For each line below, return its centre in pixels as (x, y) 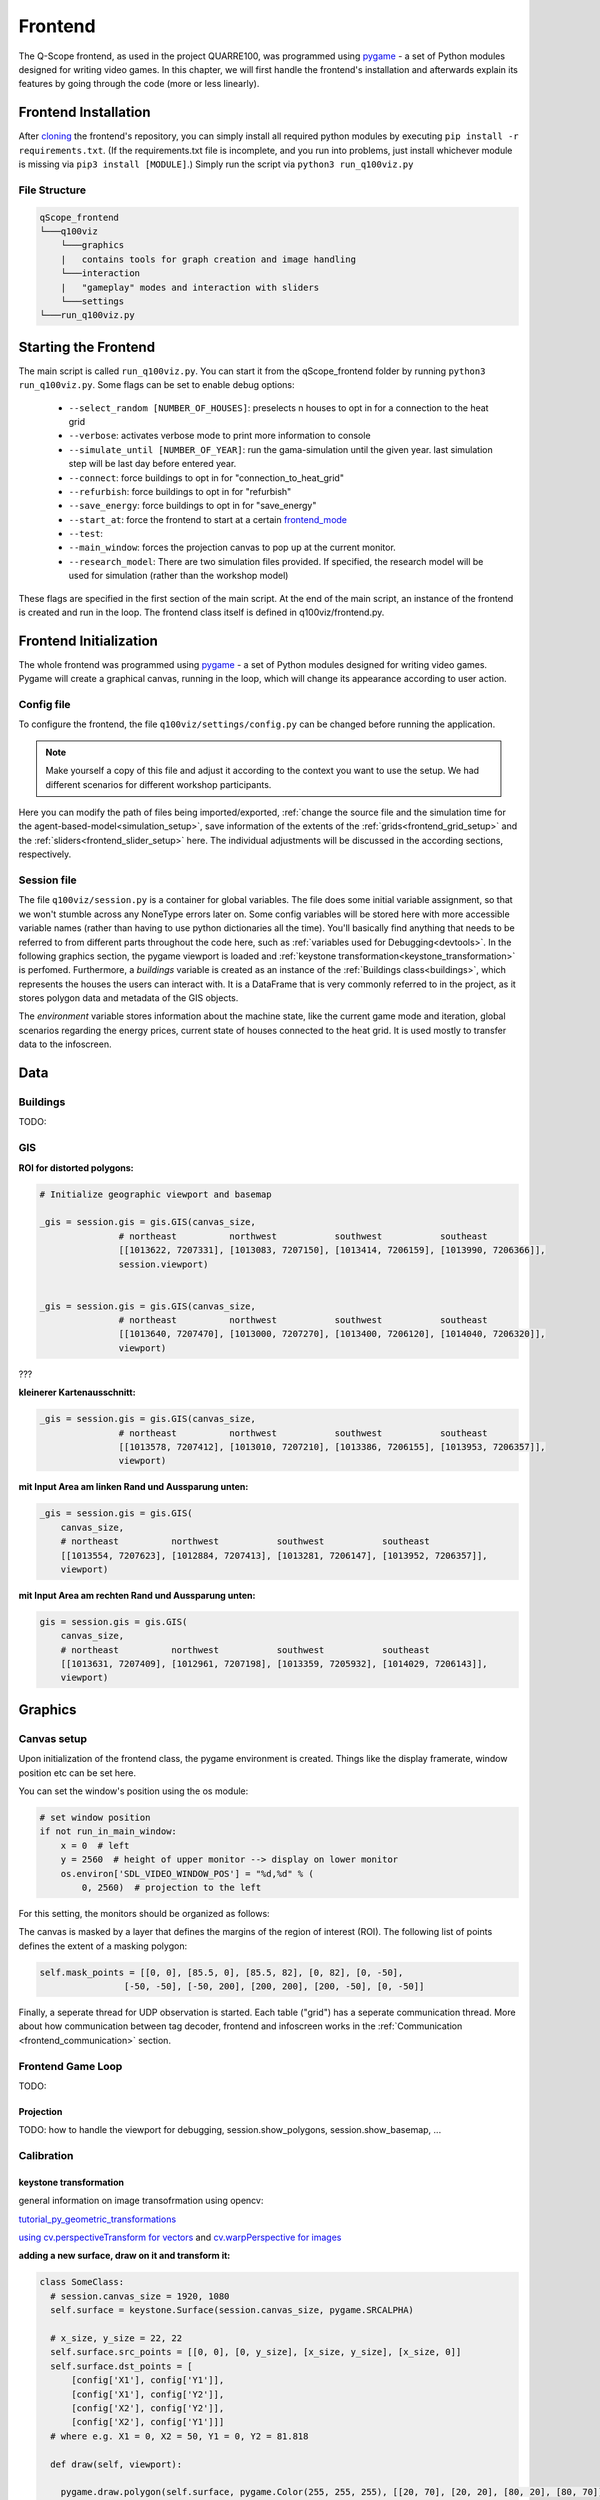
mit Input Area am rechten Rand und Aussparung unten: (137, 1595)
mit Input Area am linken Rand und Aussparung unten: (133, 1487)
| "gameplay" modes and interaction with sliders (190, 287)
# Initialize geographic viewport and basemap (155, 1194)
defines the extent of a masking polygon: (103, 1946)
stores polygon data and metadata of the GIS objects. (128, 998)
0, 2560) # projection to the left (171, 1887)
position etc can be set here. (77, 1772)
